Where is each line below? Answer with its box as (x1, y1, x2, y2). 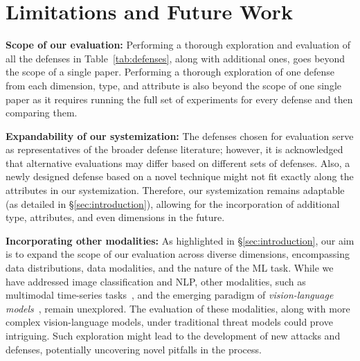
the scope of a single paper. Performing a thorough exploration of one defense (6, 64, 335, 79)
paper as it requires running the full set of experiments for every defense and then (6, 91, 353, 106)
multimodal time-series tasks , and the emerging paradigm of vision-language (6, 288, 334, 302)
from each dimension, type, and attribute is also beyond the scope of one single (6, 78, 342, 92)
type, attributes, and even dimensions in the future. (6, 210, 225, 224)
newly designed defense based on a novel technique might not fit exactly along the (6, 169, 354, 184)
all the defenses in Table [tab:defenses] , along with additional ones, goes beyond (6, 51, 345, 65)
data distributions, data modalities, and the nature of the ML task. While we (6, 261, 334, 275)
